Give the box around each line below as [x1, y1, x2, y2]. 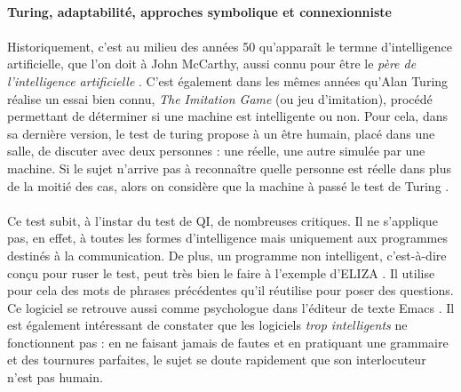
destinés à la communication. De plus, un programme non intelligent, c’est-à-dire [7, 245, 447, 264]
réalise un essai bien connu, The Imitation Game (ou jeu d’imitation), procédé [7, 89, 433, 108]
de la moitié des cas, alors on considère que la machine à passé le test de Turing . [7, 176, 449, 195]
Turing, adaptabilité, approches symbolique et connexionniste [7, 2, 392, 20]
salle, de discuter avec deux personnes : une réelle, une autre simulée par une [7, 141, 425, 160]
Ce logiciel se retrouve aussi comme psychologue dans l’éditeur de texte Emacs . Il [7, 298, 455, 316]
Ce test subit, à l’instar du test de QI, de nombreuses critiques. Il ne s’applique [7, 211, 438, 229]
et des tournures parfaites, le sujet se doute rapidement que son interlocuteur [7, 350, 426, 369]
